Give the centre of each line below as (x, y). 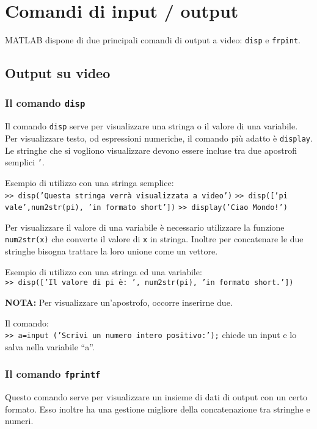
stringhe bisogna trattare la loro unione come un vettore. (111, 251)
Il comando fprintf (53, 374)
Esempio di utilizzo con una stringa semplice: (89, 182)
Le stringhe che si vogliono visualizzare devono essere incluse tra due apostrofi (151, 150)
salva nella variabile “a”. (50, 346)
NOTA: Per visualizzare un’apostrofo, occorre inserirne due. (119, 302)
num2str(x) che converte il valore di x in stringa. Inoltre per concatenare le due (154, 239)
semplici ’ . (25, 162)
